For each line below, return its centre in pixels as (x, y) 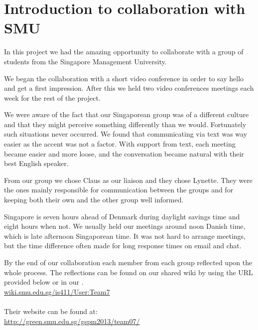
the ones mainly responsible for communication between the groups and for (119, 190)
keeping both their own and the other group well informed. (94, 200)
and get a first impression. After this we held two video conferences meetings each (129, 88)
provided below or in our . (44, 282)
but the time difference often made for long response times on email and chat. (123, 246)
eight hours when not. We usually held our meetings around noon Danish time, (125, 226)
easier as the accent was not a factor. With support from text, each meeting (120, 144)
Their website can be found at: (51, 311)
